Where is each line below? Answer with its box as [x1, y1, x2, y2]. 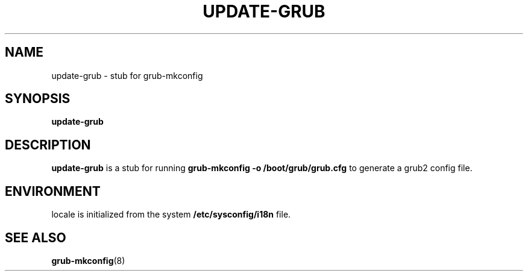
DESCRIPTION [5, 137, 91, 152]
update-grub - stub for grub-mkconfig [51, 70, 203, 81]
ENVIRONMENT [5, 183, 101, 199]
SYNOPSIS [5, 91, 71, 107]
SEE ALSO [5, 230, 66, 245]
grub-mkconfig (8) [51, 255, 125, 266]
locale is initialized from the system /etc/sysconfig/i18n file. [51, 209, 291, 220]
